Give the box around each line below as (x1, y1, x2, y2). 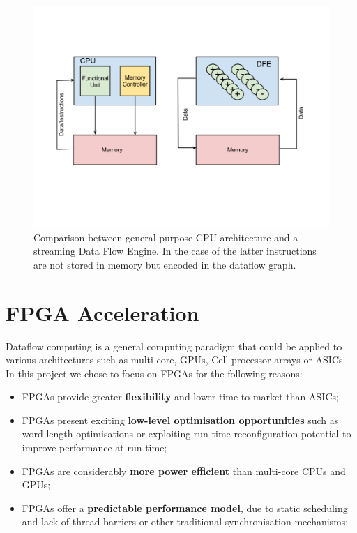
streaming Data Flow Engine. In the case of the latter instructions (33, 243, 317, 258)
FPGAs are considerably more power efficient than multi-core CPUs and (22, 463, 346, 478)
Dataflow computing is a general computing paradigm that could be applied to (6, 338, 342, 353)
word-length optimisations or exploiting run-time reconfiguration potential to (22, 426, 351, 441)
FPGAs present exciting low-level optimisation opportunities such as (22, 412, 339, 427)
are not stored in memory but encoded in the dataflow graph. (33, 257, 296, 271)
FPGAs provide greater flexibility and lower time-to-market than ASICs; (22, 389, 339, 404)
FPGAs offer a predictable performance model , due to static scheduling (22, 500, 348, 515)
